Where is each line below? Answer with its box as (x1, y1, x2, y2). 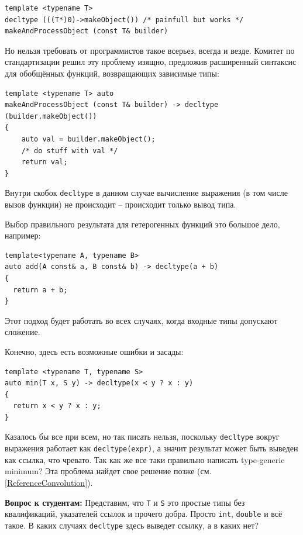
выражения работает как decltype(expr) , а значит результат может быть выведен (5, 442, 298, 454)
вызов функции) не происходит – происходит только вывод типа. (5, 198, 236, 210)
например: (5, 229, 41, 241)
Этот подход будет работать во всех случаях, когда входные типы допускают (5, 314, 278, 326)
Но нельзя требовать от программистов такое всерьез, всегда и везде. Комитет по (5, 44, 295, 56)
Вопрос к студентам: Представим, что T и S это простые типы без (5, 496, 245, 508)
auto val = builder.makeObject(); (21, 134, 156, 143)
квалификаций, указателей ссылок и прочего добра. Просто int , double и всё (5, 508, 283, 520)
